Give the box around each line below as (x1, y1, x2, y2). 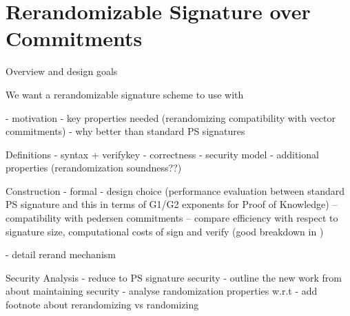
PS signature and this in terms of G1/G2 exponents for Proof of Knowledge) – (6, 197, 338, 211)
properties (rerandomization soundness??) (6, 160, 182, 175)
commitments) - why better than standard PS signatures (6, 124, 245, 138)
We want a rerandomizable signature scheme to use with (6, 87, 244, 101)
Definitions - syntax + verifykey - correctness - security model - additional (6, 147, 319, 161)
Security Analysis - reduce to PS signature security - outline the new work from (6, 270, 342, 284)
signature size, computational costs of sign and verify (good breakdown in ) (6, 224, 324, 238)
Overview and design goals (6, 64, 118, 78)
